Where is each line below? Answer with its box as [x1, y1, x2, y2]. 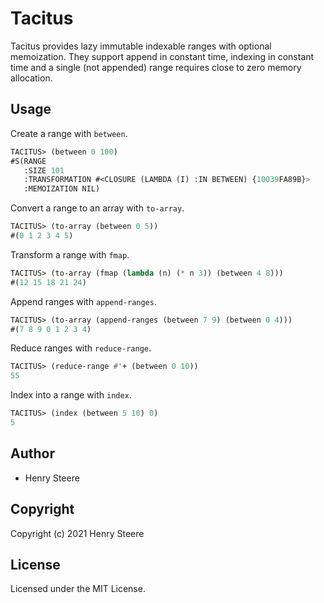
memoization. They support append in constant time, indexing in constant [10, 50, 315, 62]
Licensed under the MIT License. [10, 583, 146, 595]
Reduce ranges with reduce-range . [10, 342, 152, 354]
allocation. [10, 72, 53, 84]
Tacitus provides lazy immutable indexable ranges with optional [10, 40, 272, 52]
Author [10, 445, 55, 462]
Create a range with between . [10, 127, 128, 139]
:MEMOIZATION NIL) [23, 184, 101, 194]
